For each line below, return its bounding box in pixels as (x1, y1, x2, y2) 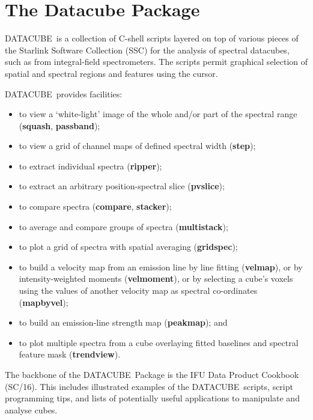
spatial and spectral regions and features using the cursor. (5, 67, 218, 79)
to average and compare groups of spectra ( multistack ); (19, 220, 228, 233)
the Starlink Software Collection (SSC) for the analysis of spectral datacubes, (5, 43, 290, 56)
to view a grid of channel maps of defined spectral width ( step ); (19, 139, 256, 152)
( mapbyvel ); (19, 296, 68, 308)
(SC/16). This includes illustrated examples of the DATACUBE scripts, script (5, 380, 293, 392)
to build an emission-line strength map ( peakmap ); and (19, 316, 228, 329)
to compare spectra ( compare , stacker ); (19, 200, 172, 213)
